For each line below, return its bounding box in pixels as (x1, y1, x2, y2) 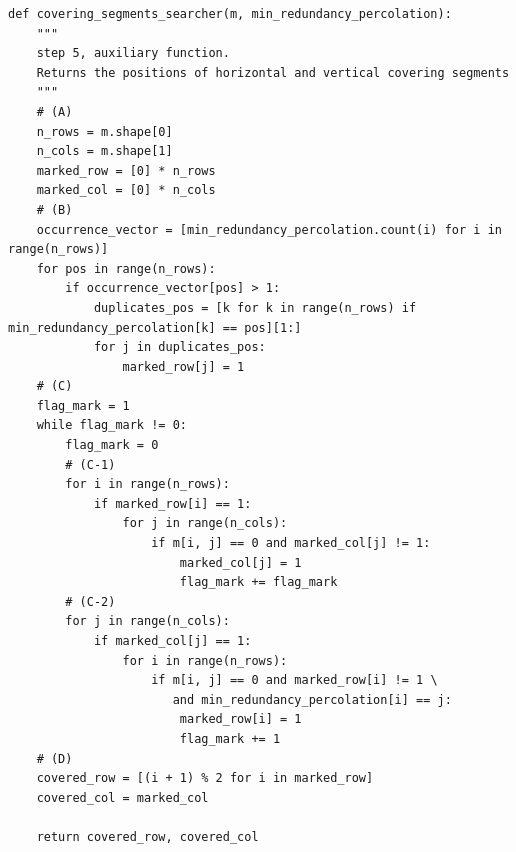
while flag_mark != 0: (36, 418, 187, 433)
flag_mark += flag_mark (179, 575, 338, 590)
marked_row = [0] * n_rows (36, 163, 216, 178)
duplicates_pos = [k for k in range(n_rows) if (93, 300, 417, 315)
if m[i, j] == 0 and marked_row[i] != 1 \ (151, 673, 438, 688)
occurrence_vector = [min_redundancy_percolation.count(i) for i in (36, 222, 502, 237)
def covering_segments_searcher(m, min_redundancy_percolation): (8, 7, 452, 21)
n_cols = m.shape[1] (36, 144, 173, 159)
